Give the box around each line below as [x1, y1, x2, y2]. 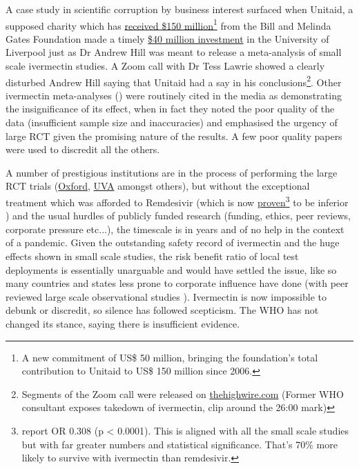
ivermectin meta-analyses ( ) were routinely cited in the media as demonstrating [6, 88, 342, 102]
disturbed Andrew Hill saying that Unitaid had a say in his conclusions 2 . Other [6, 72, 342, 89]
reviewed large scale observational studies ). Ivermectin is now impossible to [6, 289, 327, 303]
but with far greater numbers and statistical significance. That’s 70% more [21, 437, 338, 451]
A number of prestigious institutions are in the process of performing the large [6, 165, 338, 179]
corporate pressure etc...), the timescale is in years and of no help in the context [6, 221, 345, 236]
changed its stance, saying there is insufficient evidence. [6, 317, 240, 331]
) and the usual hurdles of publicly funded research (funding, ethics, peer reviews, [6, 208, 351, 223]
